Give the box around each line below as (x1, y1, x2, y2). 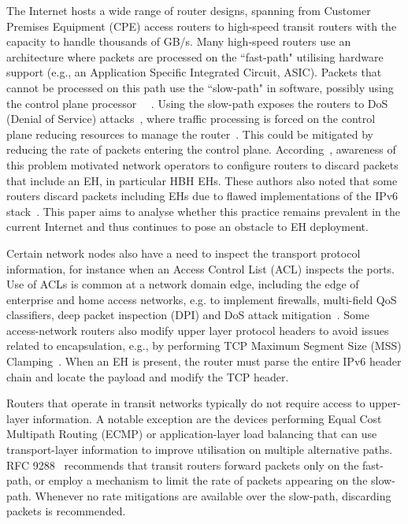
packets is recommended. (6, 503, 126, 519)
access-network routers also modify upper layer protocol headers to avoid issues (6, 321, 389, 338)
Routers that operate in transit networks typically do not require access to (6, 395, 365, 411)
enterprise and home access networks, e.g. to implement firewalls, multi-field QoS (6, 291, 397, 307)
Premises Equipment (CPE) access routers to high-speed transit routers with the (6, 17, 397, 34)
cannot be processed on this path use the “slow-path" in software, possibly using (6, 79, 394, 95)
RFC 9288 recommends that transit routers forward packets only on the (6, 456, 359, 473)
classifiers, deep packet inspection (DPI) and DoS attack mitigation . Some (6, 307, 369, 323)
